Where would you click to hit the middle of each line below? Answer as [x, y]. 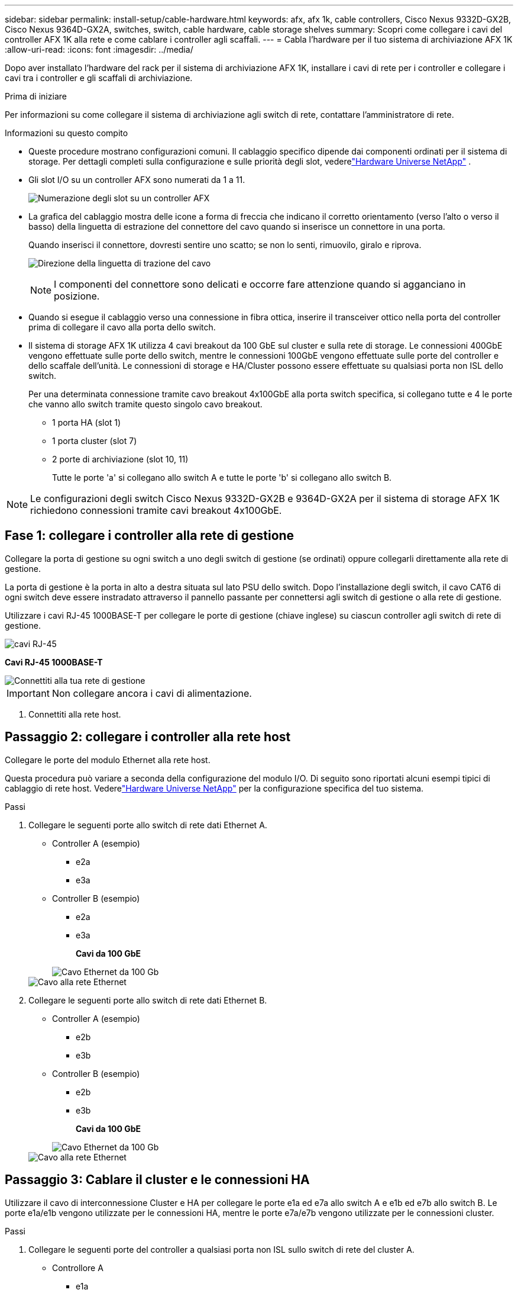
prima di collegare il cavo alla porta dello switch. [122, 327]
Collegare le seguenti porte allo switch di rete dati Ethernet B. [148, 1000]
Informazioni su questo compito [67, 133]
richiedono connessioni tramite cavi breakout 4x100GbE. [156, 510]
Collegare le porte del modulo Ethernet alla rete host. [108, 760]
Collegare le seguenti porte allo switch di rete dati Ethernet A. [148, 825]
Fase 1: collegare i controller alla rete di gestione [150, 536]
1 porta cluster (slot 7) [95, 441]
